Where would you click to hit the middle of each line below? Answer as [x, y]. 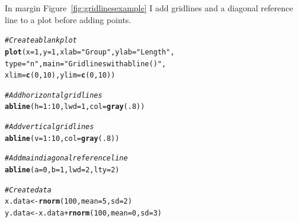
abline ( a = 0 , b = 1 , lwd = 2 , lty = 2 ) [62, 170]
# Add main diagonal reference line [66, 158]
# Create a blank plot [41, 41]
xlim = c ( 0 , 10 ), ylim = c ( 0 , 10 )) [60, 75]
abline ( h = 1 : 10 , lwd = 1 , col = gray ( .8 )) [75, 107]
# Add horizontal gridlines [54, 95]
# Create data [28, 190]
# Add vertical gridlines [49, 127]
